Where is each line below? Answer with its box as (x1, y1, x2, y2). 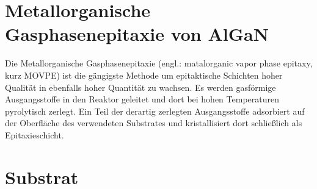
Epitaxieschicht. (5, 128, 64, 141)
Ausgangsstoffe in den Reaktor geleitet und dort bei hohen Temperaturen (5, 93, 279, 105)
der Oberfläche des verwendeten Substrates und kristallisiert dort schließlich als (5, 116, 302, 129)
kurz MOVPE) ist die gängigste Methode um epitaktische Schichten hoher (5, 68, 283, 81)
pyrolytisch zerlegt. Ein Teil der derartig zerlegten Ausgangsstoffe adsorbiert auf (5, 104, 305, 117)
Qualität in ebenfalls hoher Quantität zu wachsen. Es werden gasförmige (5, 80, 276, 93)
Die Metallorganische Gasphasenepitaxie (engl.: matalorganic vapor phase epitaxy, (5, 57, 313, 70)
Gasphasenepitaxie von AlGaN (5, 21, 269, 46)
